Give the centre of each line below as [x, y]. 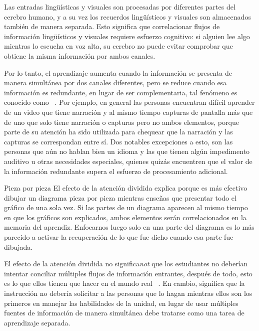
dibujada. [18, 246]
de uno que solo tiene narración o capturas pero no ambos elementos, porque [121, 122]
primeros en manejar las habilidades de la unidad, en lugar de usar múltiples [121, 303]
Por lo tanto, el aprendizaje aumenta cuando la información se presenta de [118, 72]
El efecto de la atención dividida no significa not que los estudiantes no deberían [126, 264]
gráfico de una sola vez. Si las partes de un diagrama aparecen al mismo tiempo [126, 207]
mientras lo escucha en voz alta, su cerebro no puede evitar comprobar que [118, 46]
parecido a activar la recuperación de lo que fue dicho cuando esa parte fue [119, 237]
